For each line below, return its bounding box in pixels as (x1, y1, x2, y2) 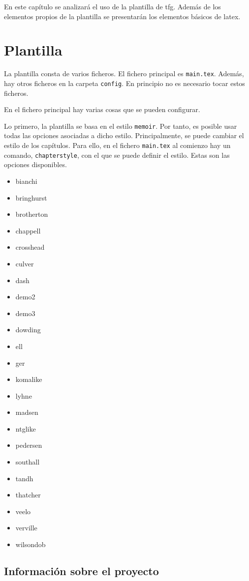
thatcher (15, 490, 41, 500)
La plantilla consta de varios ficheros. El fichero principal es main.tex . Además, (4, 68, 244, 79)
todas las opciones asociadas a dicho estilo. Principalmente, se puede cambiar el (4, 130, 244, 141)
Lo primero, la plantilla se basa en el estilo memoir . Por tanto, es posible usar (4, 120, 237, 131)
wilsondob (15, 539, 46, 550)
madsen (15, 407, 38, 417)
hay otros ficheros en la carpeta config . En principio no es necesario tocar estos (4, 78, 245, 88)
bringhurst (15, 192, 47, 203)
